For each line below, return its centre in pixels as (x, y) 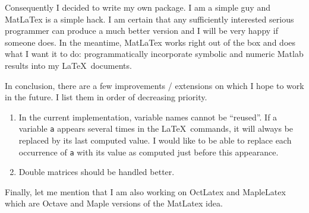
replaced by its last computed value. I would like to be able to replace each (155, 140)
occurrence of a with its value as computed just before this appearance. (149, 152)
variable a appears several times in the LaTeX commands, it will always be (156, 128)
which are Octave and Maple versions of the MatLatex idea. (114, 203)
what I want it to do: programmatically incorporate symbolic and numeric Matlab (154, 54)
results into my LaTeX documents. (68, 65)
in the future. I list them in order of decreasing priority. (106, 97)
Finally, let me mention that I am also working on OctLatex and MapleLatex (145, 191)
